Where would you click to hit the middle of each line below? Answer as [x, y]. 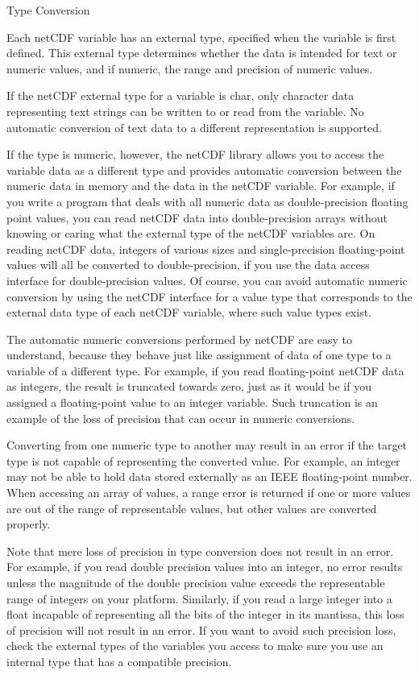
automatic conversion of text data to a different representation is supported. [195, 127]
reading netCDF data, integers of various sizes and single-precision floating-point [206, 248]
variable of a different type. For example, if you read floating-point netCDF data [205, 370]
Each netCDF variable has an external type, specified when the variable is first [201, 37]
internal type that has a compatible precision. [119, 661]
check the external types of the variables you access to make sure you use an [195, 646]
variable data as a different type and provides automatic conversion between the [204, 170]
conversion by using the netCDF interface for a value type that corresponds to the [209, 296]
